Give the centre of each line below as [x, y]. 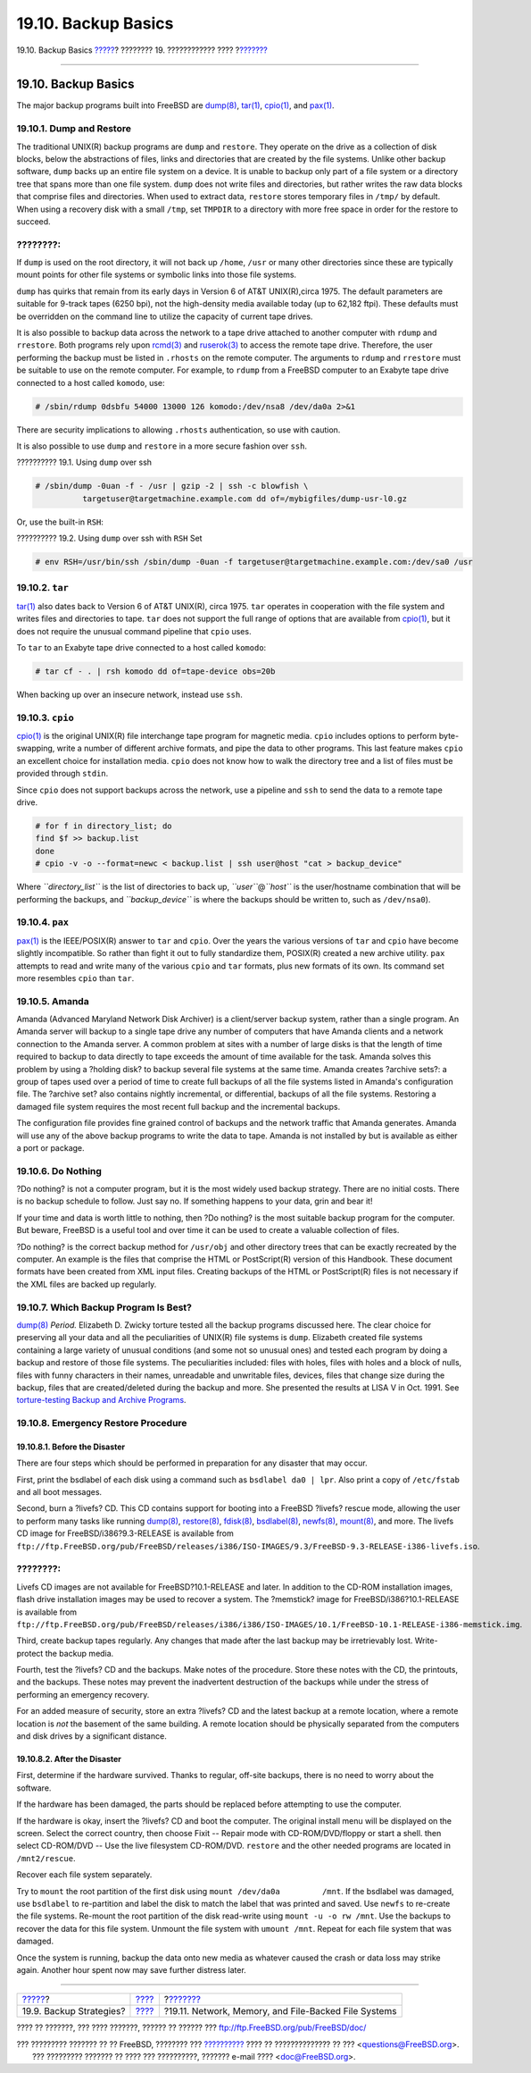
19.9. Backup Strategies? [74, 2011]
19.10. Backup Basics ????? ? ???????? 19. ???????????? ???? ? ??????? [142, 50]
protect [30, 1653]
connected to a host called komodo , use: [91, 382]
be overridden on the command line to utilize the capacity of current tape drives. [165, 316]
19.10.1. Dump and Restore [74, 129]
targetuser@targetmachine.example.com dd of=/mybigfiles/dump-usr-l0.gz [245, 499]
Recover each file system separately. [84, 1875]
